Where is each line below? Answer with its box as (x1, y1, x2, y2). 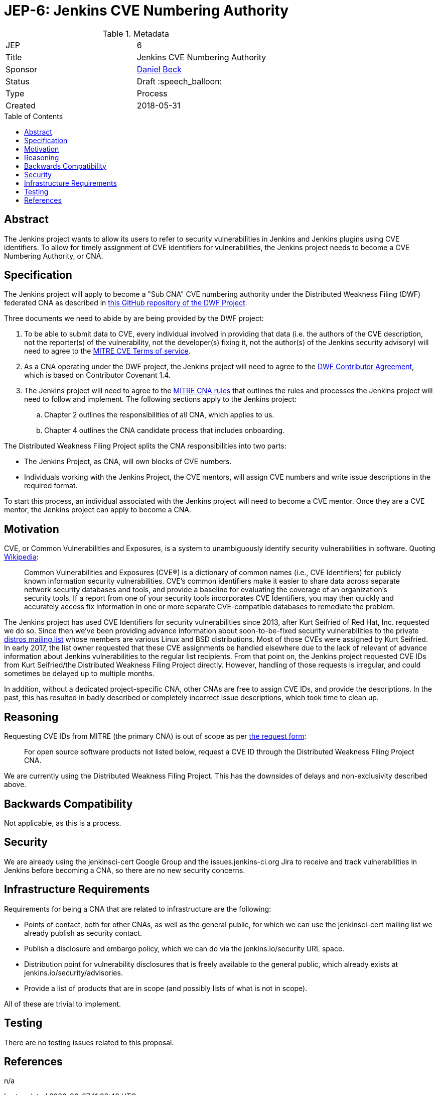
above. (4, 780, 27, 789)
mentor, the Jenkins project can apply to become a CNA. (4, 505, 192, 514)
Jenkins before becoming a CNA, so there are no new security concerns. (4, 865, 245, 874)
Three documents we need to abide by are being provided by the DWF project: (4, 314, 264, 323)
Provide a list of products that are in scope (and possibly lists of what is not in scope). (24, 983, 308, 993)
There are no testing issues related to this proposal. (4, 1038, 174, 1047)
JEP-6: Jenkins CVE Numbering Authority (4, 2, 289, 19)
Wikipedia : (4, 553, 39, 562)
